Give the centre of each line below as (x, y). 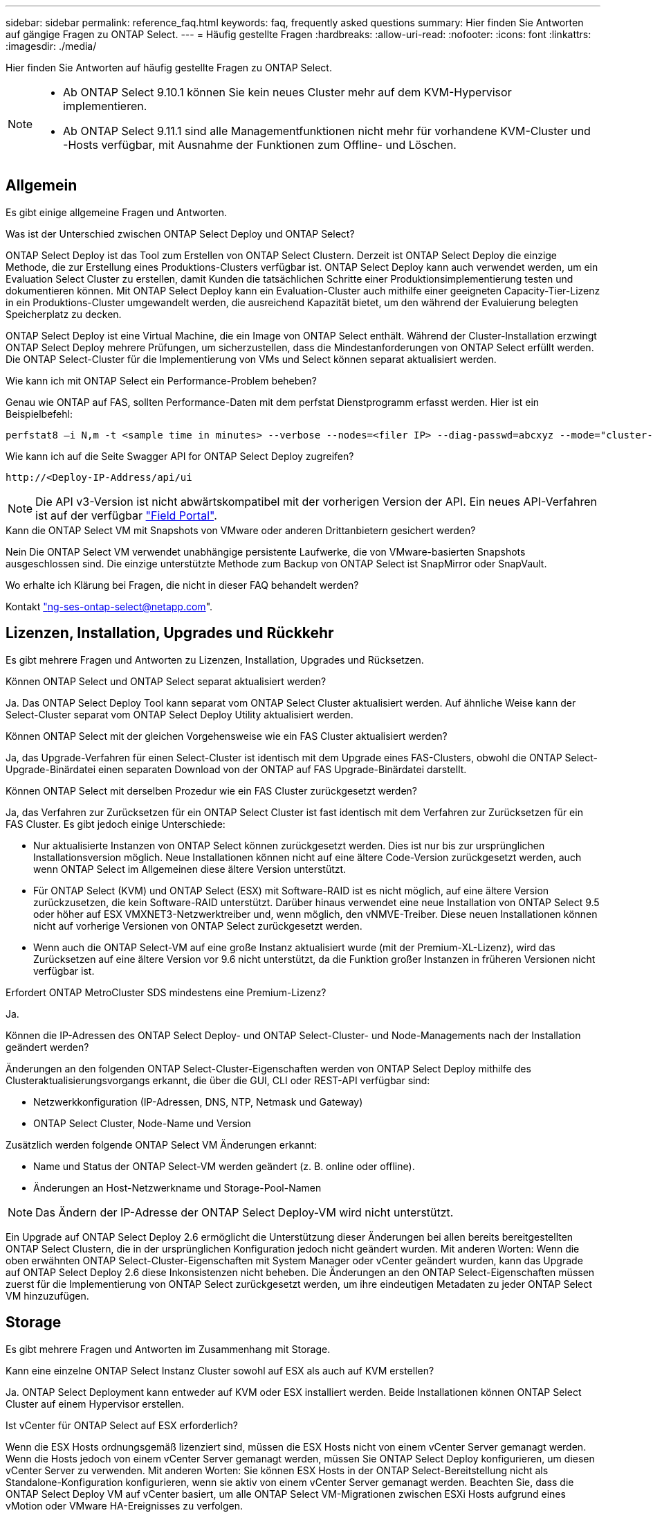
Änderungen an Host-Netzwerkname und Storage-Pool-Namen (177, 1187)
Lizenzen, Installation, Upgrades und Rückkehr (170, 633)
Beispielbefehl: (39, 414)
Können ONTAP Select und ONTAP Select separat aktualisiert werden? (166, 681)
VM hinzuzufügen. (47, 1295)
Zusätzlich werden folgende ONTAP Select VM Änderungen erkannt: (162, 1144)
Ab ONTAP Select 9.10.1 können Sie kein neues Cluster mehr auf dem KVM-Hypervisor (287, 92)
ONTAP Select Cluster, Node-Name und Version (142, 1123)
